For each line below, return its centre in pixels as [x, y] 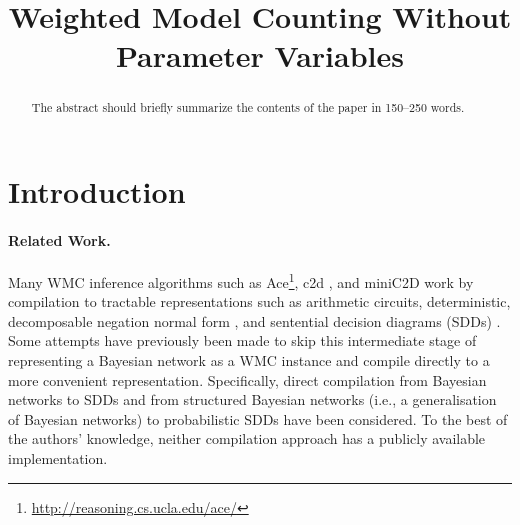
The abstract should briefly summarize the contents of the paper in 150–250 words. [248, 107]
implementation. [58, 458]
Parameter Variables [260, 55]
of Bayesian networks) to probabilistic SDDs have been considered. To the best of [258, 418]
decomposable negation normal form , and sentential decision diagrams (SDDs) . [254, 320]
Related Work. [59, 239]
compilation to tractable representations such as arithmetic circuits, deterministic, [259, 301]
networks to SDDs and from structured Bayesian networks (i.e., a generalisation [252, 399]
